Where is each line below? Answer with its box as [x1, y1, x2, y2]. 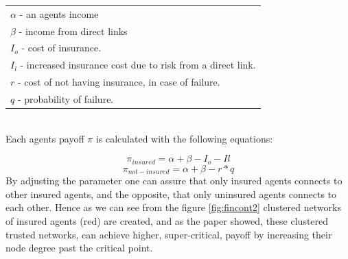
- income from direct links [19, 23, 128, 38]
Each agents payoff [5, 131, 84, 145]
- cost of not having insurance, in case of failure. [17, 75, 220, 89]
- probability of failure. [17, 91, 114, 106]
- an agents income [19, 6, 99, 21]
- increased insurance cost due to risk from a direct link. [20, 58, 256, 72]
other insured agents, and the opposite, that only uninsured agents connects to [5, 186, 337, 201]
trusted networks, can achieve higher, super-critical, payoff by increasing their [5, 227, 332, 241]
